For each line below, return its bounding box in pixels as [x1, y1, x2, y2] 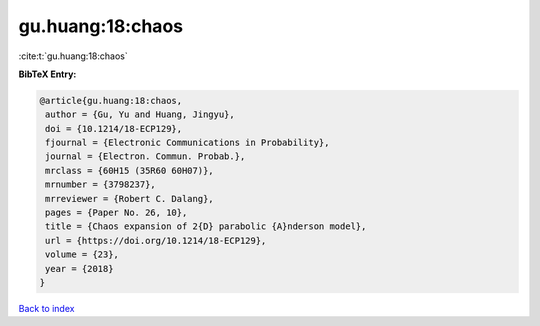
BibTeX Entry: [18, 68, 77, 80]
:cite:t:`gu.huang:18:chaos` [18, 50, 129, 62]
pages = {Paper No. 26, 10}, [45, 207, 188, 219]
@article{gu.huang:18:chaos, [39, 95, 183, 106]
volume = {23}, [45, 249, 120, 260]
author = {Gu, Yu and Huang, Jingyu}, [45, 109, 235, 120]
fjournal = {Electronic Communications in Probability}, [45, 137, 330, 149]
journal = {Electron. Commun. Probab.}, [45, 151, 246, 162]
